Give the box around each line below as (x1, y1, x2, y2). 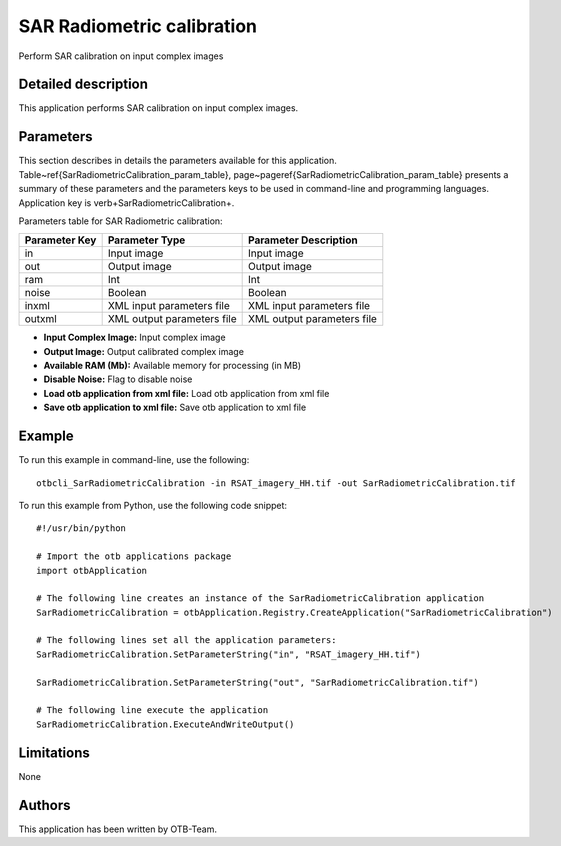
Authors (18, 796, 71, 814)
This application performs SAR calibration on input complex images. (18, 102, 299, 114)
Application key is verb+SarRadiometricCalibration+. (18, 196, 235, 209)
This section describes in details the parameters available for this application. (18, 155, 337, 167)
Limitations (18, 744, 90, 761)
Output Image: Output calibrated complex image (43, 345, 245, 357)
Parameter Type (107, 233, 186, 247)
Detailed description (18, 76, 149, 93)
